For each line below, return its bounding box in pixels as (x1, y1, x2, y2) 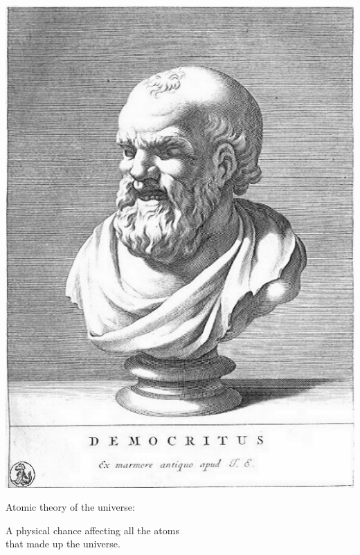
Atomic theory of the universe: (6, 500, 135, 514)
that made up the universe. (6, 536, 120, 551)
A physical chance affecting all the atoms (6, 522, 179, 537)
